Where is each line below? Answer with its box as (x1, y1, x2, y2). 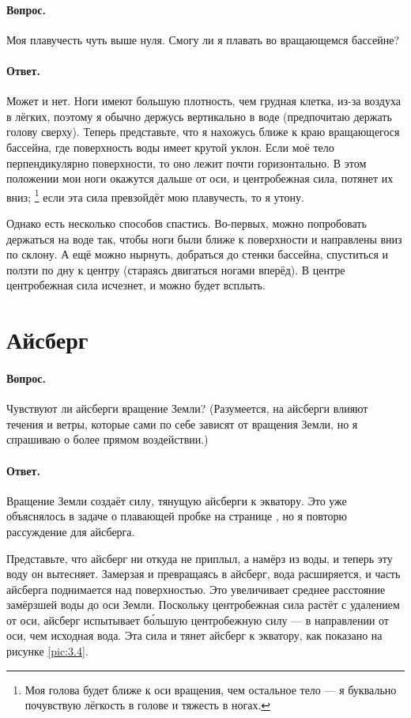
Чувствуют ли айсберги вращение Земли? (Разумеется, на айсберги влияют (6, 400, 368, 417)
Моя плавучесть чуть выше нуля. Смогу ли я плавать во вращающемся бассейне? (6, 31, 400, 47)
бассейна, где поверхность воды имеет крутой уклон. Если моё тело (6, 138, 334, 155)
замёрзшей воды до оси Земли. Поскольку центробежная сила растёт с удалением (6, 596, 400, 613)
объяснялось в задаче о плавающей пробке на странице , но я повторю (6, 508, 347, 524)
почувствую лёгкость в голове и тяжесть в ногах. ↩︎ (25, 697, 271, 713)
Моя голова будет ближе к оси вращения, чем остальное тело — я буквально (25, 681, 397, 697)
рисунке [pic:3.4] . (6, 643, 89, 659)
